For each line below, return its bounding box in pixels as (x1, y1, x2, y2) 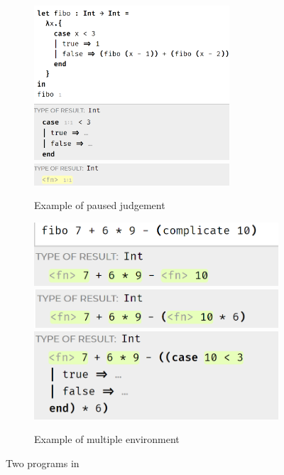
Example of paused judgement (34, 198, 165, 213)
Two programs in (6, 455, 80, 470)
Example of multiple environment (34, 432, 180, 447)
